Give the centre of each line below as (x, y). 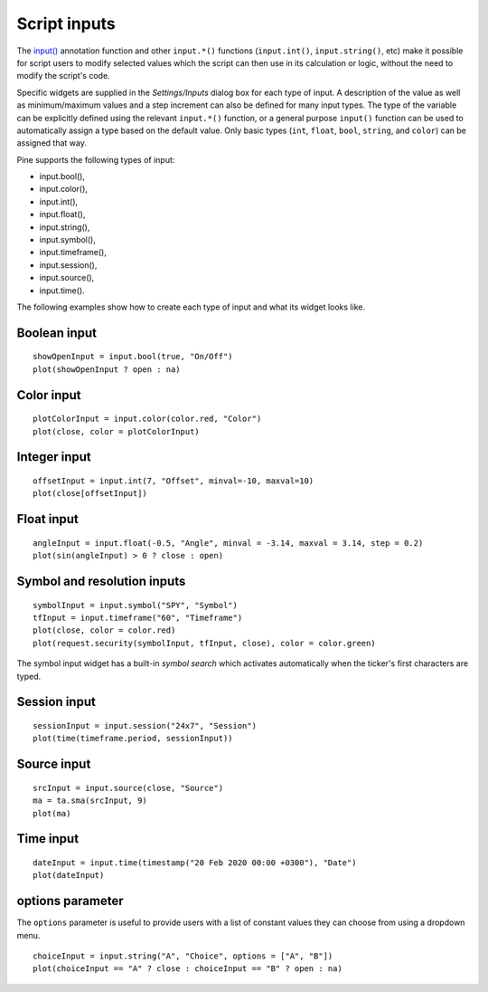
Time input (48, 839)
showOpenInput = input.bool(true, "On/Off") (133, 357)
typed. (29, 676)
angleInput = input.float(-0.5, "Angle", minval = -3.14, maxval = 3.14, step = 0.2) (228, 543)
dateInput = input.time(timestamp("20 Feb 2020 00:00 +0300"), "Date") (195, 863)
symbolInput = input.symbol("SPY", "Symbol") (136, 605)
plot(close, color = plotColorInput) (117, 431)
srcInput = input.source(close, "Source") (128, 788)
